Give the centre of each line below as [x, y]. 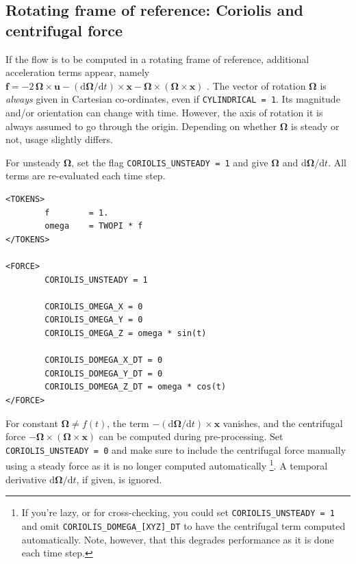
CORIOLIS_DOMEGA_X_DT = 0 [104, 360]
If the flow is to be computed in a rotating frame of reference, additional [157, 59]
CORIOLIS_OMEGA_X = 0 [94, 306]
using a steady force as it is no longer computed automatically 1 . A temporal [167, 465]
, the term [128, 423]
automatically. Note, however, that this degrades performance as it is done [178, 539]
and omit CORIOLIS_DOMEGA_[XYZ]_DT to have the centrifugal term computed [183, 525]
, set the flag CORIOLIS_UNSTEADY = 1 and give [170, 162]
